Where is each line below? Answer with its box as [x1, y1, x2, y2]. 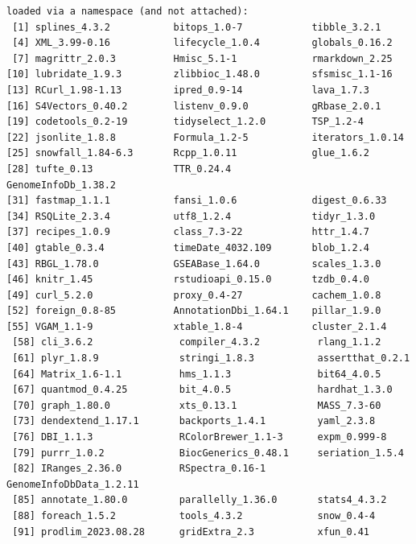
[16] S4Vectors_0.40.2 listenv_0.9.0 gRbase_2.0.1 [6, 100, 381, 112]
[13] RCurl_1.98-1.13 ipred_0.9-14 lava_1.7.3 [6, 84, 370, 96]
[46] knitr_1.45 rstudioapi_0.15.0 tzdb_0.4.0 [6, 274, 370, 286]
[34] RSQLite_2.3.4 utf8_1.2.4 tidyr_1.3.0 [6, 210, 376, 222]
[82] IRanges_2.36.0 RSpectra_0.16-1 [12, 463, 266, 475]
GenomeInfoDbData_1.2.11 [6, 478, 139, 490]
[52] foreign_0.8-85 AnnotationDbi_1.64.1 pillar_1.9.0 [6, 305, 381, 317]
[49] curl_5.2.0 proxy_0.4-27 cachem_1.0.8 [6, 289, 381, 301]
